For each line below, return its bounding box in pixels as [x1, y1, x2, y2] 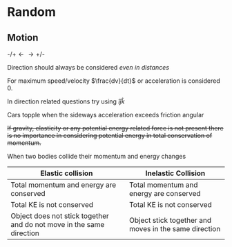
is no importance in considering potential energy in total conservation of [7, 132, 213, 139]
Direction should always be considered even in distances [7, 63, 170, 71]
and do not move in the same [10, 220, 105, 229]
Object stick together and [128, 215, 212, 225]
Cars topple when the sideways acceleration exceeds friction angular [7, 111, 204, 119]
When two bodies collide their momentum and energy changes [7, 152, 186, 160]
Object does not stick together [10, 211, 109, 221]
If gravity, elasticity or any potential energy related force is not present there [7, 124, 224, 132]
